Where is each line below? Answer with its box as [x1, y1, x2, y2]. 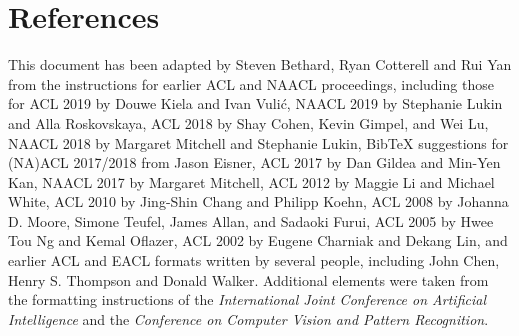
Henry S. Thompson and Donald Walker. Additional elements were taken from [8, 269, 489, 290]
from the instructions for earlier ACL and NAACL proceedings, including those [8, 73, 494, 94]
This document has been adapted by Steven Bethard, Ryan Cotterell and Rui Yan [8, 54, 512, 75]
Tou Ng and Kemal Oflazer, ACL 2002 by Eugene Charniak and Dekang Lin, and [8, 230, 508, 251]
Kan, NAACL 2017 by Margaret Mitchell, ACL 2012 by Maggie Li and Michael [8, 171, 495, 192]
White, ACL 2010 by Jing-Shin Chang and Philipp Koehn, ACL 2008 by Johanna [8, 191, 509, 212]
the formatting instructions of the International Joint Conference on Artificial [8, 289, 486, 310]
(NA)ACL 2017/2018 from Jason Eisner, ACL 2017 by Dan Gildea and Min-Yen [8, 152, 501, 173]
